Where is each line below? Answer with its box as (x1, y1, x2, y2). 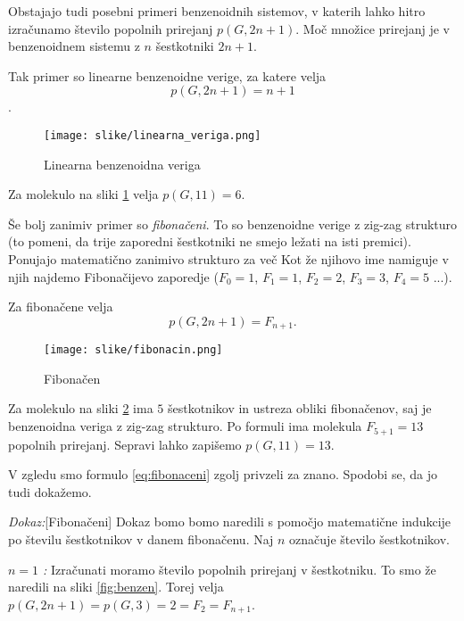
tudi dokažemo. (8, 482, 92, 501)
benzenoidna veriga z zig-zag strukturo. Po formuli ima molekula (8, 417, 362, 435)
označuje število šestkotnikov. (289, 529, 450, 548)
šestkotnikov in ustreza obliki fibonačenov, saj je (167, 399, 432, 418)
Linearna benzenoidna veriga (44, 154, 201, 173)
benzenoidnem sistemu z (8, 37, 140, 55)
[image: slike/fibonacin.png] (44, 344, 223, 357)
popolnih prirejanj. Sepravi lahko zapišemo (8, 435, 242, 453)
